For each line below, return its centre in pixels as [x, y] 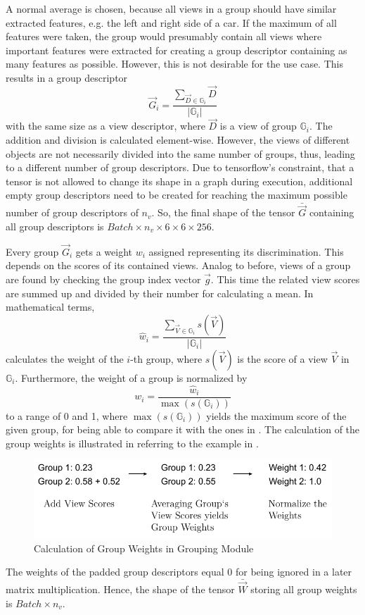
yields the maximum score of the [276, 415]
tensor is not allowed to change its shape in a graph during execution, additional [179, 181]
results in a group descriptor [67, 77]
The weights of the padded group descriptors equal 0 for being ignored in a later [179, 572]
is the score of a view [282, 358]
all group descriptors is [55, 226]
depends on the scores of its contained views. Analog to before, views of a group [178, 265]
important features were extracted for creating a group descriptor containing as [177, 50]
